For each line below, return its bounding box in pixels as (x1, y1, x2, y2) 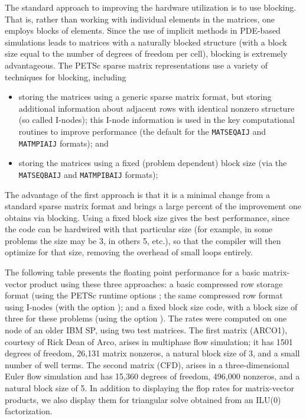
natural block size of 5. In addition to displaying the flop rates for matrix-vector (5, 382, 295, 394)
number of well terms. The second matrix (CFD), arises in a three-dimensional (5, 358, 289, 371)
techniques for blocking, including (5, 70, 126, 83)
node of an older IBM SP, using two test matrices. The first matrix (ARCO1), (5, 324, 288, 336)
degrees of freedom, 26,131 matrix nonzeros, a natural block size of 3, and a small (5, 347, 300, 359)
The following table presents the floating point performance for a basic (5, 266, 261, 278)
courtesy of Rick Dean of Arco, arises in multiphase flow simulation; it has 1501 (5, 335, 293, 347)
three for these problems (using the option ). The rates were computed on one (5, 312, 287, 324)
